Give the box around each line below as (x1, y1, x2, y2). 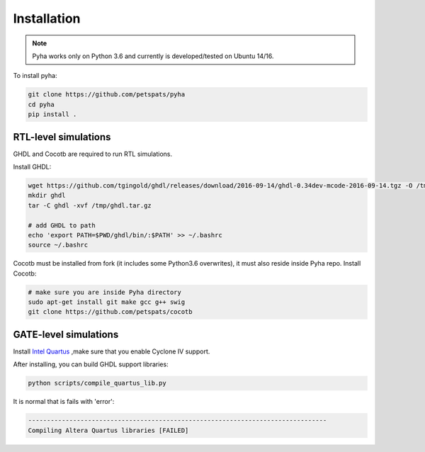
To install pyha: (13, 72, 57, 80)
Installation (13, 11, 81, 26)
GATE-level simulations (13, 328, 119, 340)
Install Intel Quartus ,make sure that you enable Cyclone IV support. (13, 347, 210, 356)
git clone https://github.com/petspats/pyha (28, 91, 186, 98)
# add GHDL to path (28, 221, 96, 230)
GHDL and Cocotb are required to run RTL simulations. (13, 149, 173, 158)
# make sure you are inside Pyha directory (28, 288, 182, 296)
